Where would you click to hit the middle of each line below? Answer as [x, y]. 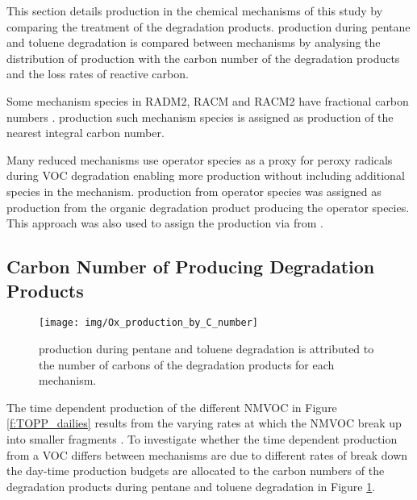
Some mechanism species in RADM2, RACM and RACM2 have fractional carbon [208, 100]
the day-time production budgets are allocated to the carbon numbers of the [196, 471]
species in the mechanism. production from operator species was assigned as [194, 191]
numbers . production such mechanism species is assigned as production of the [200, 117]
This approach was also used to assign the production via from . [165, 223]
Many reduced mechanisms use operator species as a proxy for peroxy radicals [200, 159]
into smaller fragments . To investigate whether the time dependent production [202, 438]
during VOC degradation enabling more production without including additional [206, 175]
